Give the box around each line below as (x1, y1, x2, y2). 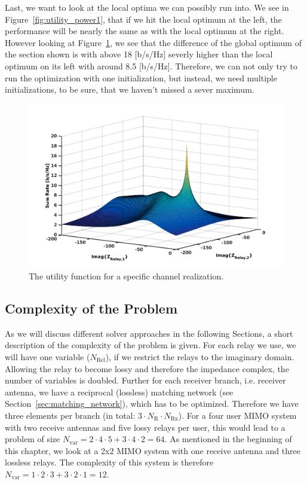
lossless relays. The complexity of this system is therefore (5, 456, 214, 468)
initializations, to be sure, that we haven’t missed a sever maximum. (5, 83, 254, 96)
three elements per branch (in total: (5, 409, 136, 421)
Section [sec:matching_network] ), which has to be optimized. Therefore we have (5, 397, 299, 410)
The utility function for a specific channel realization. (29, 270, 224, 282)
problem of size (5, 433, 60, 445)
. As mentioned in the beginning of (164, 433, 292, 445)
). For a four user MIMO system (178, 409, 297, 421)
